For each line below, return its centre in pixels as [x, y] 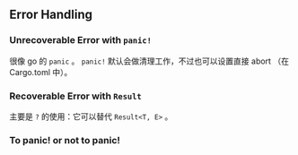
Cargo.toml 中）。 [41, 72]
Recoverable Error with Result [75, 96]
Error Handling [51, 15]
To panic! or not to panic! [65, 140]
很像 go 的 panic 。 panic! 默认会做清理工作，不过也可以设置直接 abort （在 [149, 61]
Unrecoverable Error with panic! [81, 40]
